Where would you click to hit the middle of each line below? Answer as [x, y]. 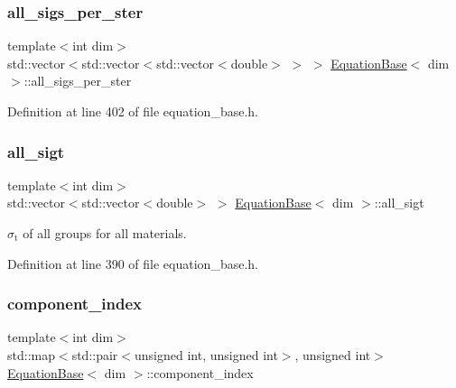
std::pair [95, 355]
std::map [31, 355]
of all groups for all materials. [105, 233]
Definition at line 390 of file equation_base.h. [133, 263]
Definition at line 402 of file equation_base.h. [133, 111]
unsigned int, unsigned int [206, 355]
